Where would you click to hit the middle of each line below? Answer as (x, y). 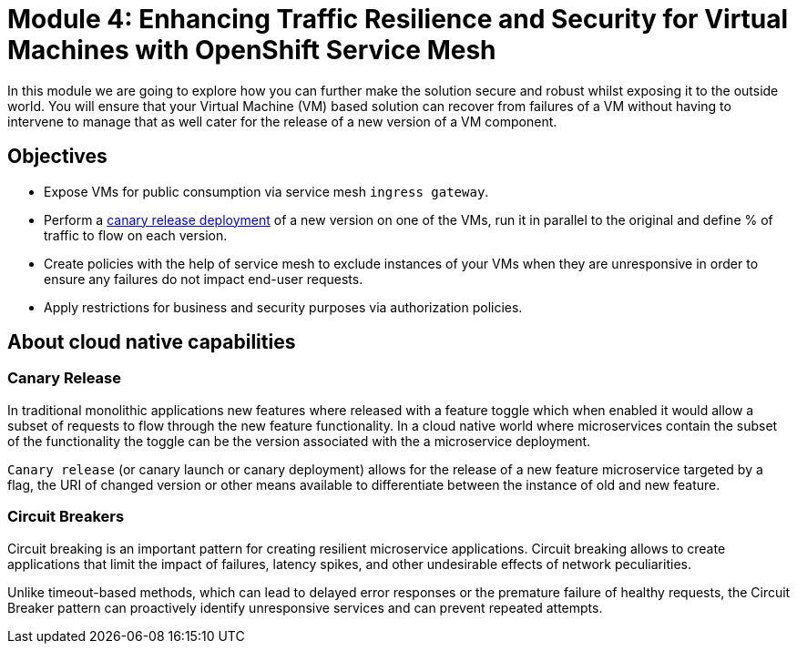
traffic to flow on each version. (136, 235)
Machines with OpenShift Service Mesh (252, 50)
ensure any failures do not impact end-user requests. (204, 279)
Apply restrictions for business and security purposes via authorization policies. (283, 307)
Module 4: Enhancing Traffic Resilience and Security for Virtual (398, 19)
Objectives (57, 157)
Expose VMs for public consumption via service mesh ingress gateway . (266, 191)
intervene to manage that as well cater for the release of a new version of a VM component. (282, 121)
